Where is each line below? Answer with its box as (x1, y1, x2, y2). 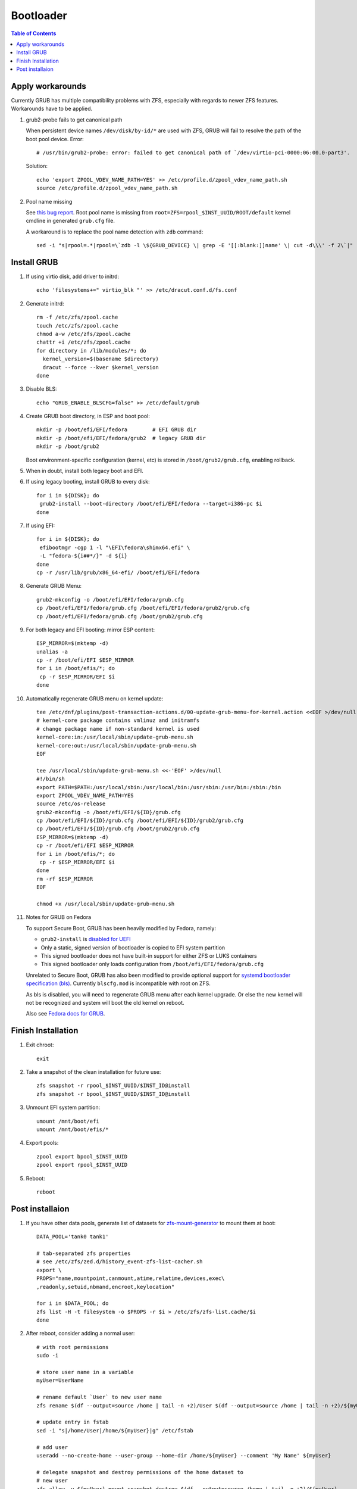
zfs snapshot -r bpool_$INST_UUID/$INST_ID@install (36, 1091, 190, 1097)
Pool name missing (26, 198, 73, 205)
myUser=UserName (36, 1377, 84, 1384)
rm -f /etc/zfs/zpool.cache (36, 314, 118, 321)
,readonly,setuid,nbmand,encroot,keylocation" (36, 1284, 175, 1290)
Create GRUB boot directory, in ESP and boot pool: (26, 413, 150, 420)
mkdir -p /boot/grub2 (36, 443, 99, 450)
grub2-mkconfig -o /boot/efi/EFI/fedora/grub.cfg (36, 596, 184, 603)
